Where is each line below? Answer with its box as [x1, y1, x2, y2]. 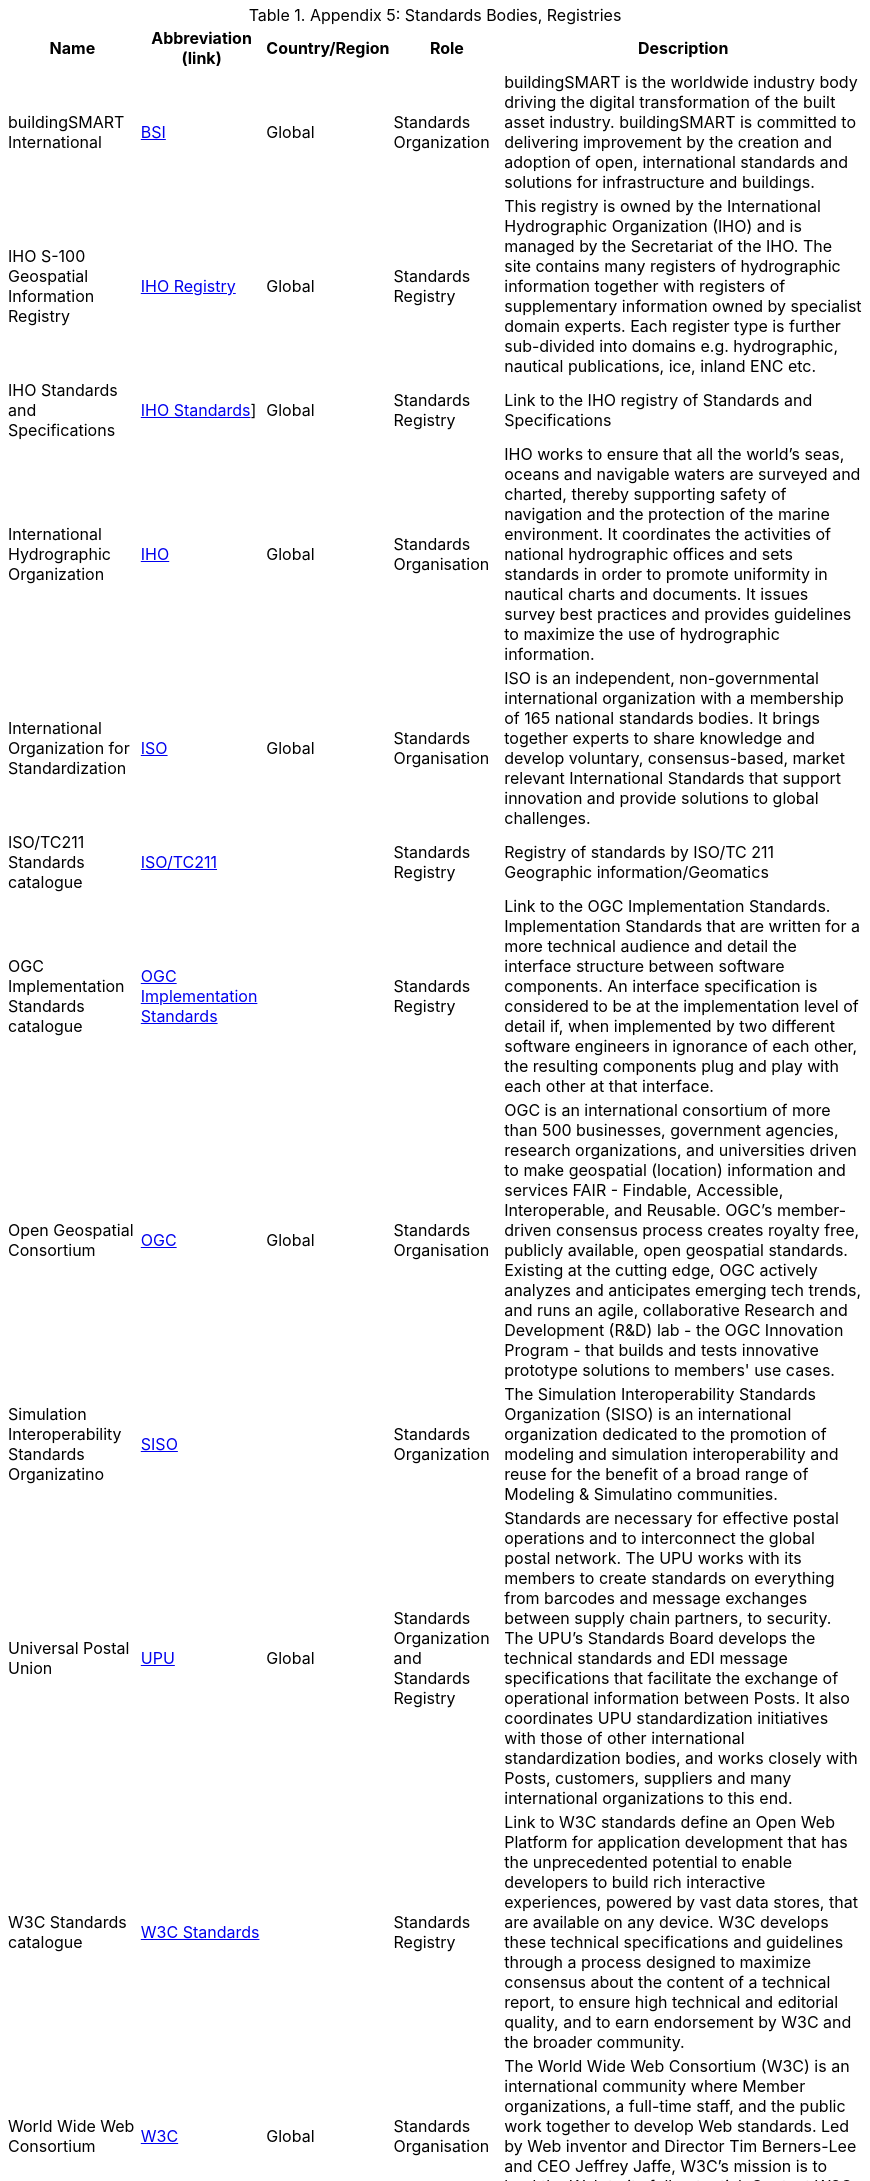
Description [637, 38, 729, 58]
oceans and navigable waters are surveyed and [504, 464, 861, 484]
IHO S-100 [8, 246, 86, 266]
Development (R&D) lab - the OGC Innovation [504, 1320, 844, 1340]
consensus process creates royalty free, [556, 1220, 860, 1240]
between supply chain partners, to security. [504, 1608, 832, 1628]
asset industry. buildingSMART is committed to [504, 112, 857, 132]
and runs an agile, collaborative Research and [504, 1300, 848, 1320]
